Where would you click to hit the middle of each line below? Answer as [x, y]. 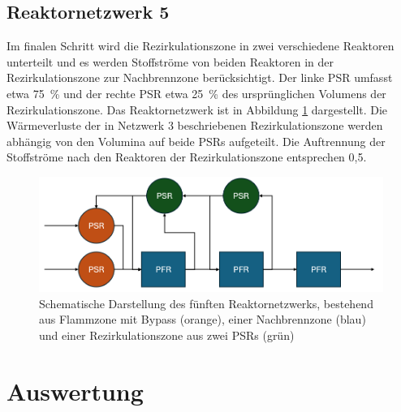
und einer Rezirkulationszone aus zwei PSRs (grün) [167, 335]
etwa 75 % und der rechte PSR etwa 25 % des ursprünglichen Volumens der [196, 93]
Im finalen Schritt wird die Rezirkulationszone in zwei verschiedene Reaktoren [200, 46]
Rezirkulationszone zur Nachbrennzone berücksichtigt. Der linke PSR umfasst [200, 77]
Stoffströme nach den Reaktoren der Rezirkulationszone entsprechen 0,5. [187, 157]
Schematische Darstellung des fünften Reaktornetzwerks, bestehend [206, 303]
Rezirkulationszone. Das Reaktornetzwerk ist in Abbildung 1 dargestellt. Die [197, 109]
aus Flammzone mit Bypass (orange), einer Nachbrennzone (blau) [203, 319]
